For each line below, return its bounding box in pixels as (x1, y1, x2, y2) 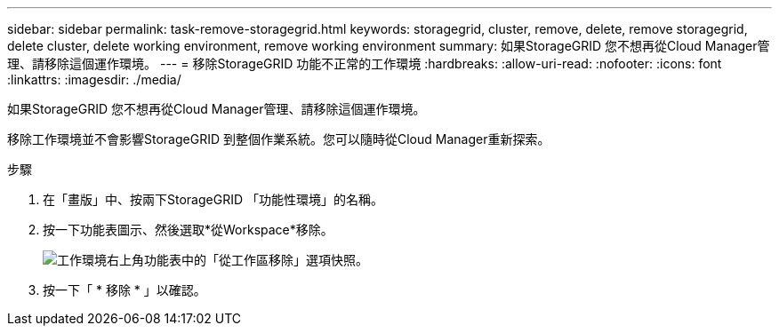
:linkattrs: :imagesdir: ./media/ (7, 72, 181, 87)
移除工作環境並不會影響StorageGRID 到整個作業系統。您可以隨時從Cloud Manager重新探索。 (7, 131, 550, 147)
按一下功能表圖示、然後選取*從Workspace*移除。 (43, 222, 333, 237)
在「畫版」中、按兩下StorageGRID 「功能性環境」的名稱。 (43, 192, 383, 207)
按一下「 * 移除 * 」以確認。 (43, 282, 206, 297)
